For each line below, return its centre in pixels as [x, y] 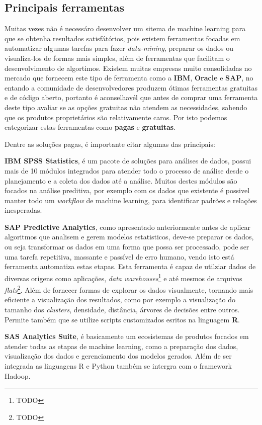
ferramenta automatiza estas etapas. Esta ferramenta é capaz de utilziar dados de [130, 266]
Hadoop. [18, 375]
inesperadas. [23, 210]
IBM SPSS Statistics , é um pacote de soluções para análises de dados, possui [128, 161]
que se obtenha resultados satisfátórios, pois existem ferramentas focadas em [122, 38]
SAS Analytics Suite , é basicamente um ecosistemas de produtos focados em [127, 336]
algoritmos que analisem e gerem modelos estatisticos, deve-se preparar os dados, [129, 237]
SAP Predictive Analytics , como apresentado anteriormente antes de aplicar [127, 227]
